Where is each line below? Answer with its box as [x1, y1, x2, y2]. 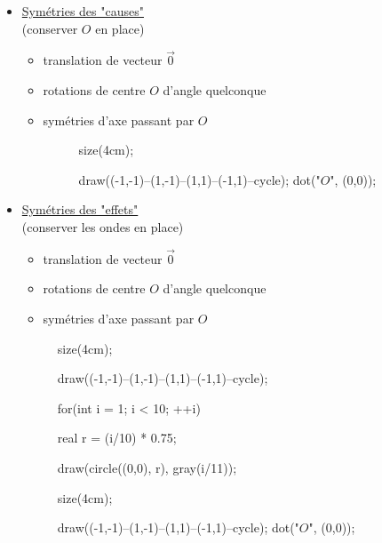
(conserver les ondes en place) [21, 217, 184, 236]
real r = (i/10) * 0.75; [57, 428, 177, 447]
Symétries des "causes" [21, 2, 144, 20]
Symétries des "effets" [21, 200, 139, 219]
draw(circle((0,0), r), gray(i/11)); [57, 458, 237, 476]
